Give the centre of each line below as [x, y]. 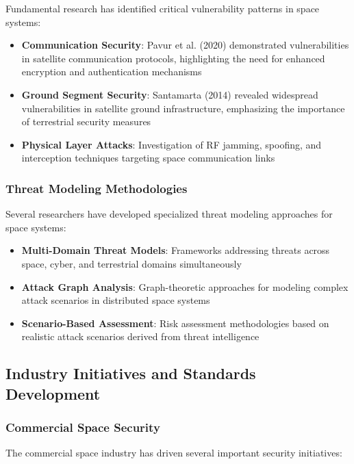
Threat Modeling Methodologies [97, 188]
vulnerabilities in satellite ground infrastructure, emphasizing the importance [183, 108]
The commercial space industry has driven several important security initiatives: [174, 453]
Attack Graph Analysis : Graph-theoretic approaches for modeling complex [185, 286]
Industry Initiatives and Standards [131, 373]
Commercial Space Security [83, 427]
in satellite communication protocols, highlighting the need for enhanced [173, 58]
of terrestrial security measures [86, 121]
